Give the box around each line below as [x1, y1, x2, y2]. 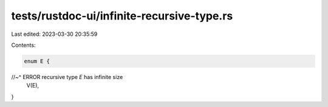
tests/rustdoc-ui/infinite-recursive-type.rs [11, 9, 233, 22]
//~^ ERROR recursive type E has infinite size [11, 73, 123, 80]
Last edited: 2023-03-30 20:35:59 [11, 30, 98, 38]
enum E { [24, 58, 50, 64]
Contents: [11, 41, 36, 49]
